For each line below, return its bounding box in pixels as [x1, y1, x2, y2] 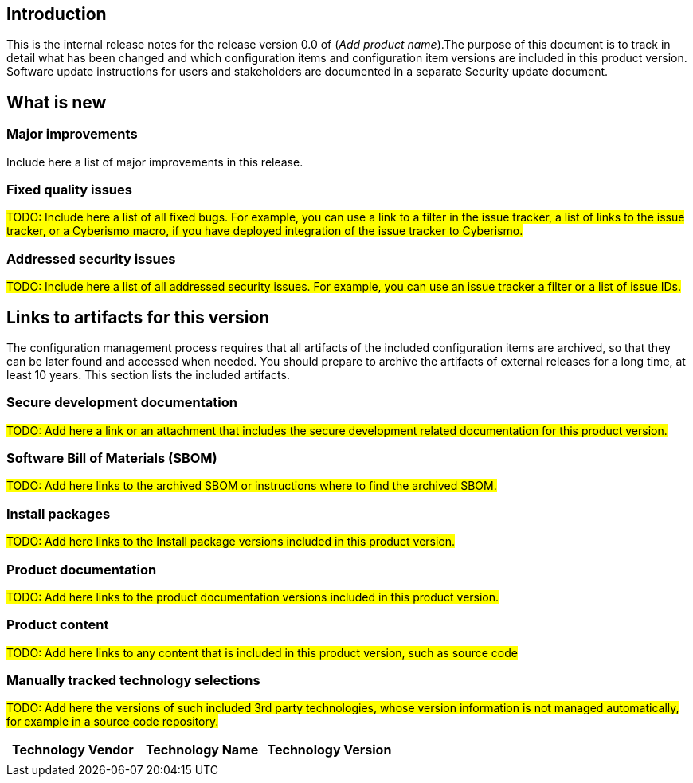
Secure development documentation [6, 394, 237, 411]
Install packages [6, 505, 111, 522]
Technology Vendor [11, 742, 134, 758]
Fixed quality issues [6, 182, 132, 198]
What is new [6, 92, 107, 112]
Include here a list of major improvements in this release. [6, 155, 303, 169]
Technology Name [145, 742, 259, 758]
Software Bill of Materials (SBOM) [6, 450, 217, 467]
